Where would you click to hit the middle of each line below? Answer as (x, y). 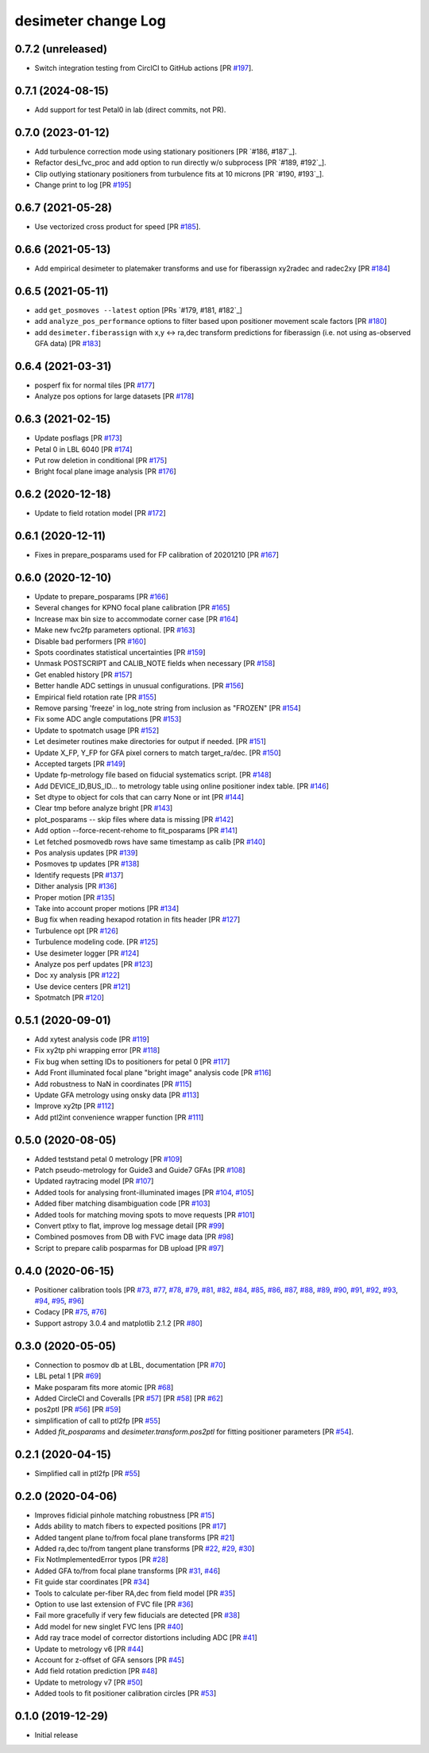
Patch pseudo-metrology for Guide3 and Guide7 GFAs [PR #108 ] (140, 1171)
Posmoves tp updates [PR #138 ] (87, 864)
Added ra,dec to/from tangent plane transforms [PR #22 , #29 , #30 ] (145, 1548)
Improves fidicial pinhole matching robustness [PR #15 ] (124, 1515)
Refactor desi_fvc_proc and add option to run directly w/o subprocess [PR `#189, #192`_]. (180, 162)
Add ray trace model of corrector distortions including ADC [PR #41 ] (146, 1638)
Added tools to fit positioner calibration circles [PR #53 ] (126, 1693)
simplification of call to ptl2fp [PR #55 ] (97, 1420)
